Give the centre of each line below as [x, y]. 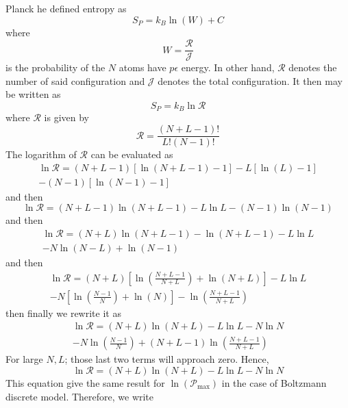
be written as [33, 94]
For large [24, 359]
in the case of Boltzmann [274, 382]
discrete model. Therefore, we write [80, 396]
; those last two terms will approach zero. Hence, [167, 359]
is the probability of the [55, 67]
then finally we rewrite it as [63, 313]
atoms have [142, 67]
